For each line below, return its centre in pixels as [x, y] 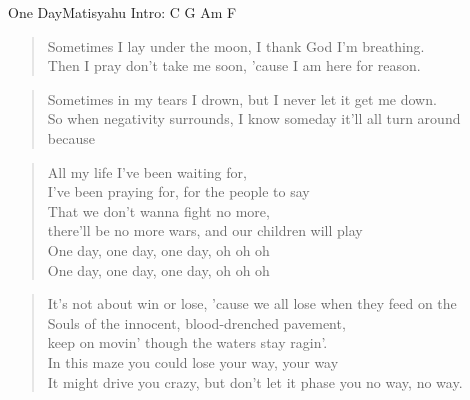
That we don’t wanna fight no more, [158, 210]
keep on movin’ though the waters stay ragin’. [187, 342]
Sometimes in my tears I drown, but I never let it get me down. [242, 98]
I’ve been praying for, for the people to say [178, 191]
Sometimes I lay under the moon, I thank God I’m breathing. [236, 45]
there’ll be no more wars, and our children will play [205, 230]
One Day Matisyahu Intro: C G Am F [122, 12]
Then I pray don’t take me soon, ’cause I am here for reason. [234, 65]
